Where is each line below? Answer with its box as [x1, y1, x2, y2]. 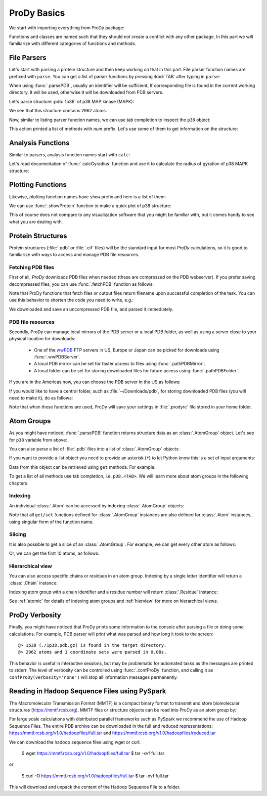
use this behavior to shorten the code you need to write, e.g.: [9, 297, 133, 303]
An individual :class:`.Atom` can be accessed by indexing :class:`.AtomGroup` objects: [9, 502, 184, 509]
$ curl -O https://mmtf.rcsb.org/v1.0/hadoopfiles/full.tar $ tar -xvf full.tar [21, 773, 169, 779]
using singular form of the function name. [9, 519, 94, 525]
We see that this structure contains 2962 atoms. [9, 108, 107, 114]
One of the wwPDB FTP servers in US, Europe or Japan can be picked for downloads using [34, 347, 220, 353]
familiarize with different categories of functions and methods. [9, 41, 136, 46]
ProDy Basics [9, 7, 65, 18]
